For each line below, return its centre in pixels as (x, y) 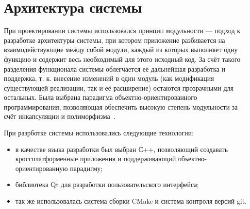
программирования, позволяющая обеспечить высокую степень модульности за (121, 106)
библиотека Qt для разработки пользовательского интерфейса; (107, 184)
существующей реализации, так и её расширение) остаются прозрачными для (119, 87)
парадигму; (86, 168)
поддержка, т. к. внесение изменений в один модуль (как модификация (109, 78)
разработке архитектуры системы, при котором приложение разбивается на (115, 40)
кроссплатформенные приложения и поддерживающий (96, 159)
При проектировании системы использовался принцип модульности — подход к (122, 30)
